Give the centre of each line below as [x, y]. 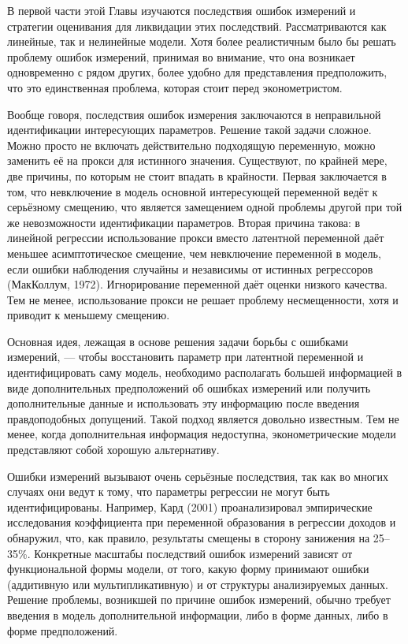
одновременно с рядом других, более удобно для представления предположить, [197, 72]
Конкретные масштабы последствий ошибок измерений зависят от [193, 553]
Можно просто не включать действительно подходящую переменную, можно [191, 145]
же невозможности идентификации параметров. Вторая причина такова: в [184, 222]
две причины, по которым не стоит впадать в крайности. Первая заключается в [197, 175]
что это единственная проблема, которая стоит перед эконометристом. [175, 87]
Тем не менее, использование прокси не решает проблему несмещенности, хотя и [203, 299]
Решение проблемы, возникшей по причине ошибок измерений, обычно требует [199, 599]
